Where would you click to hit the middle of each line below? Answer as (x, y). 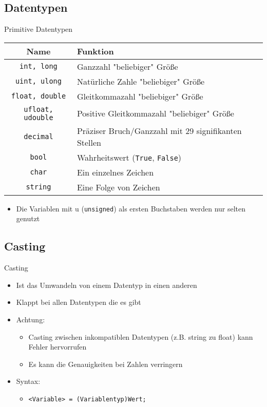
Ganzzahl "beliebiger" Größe (127, 66)
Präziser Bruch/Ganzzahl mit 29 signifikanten (159, 130)
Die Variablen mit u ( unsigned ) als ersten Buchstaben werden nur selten (131, 208)
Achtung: (31, 319)
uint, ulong (38, 81)
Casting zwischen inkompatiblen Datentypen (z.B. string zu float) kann (141, 336)
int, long (39, 66)
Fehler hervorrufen (58, 347)
